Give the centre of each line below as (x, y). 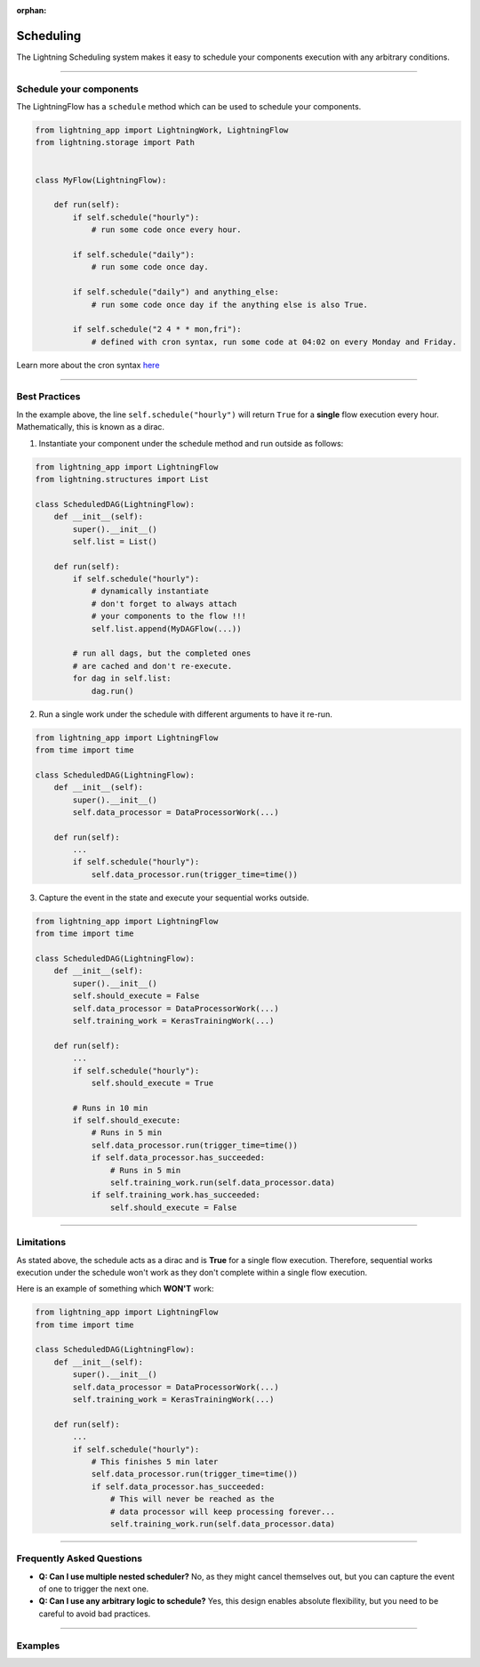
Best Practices (48, 397)
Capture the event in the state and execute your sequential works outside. (174, 898)
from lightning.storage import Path (115, 143)
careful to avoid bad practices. (95, 1614)
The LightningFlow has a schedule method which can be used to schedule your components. (189, 107)
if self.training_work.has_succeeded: (176, 1195)
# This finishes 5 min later (155, 1462)
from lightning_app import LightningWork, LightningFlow (162, 130)
